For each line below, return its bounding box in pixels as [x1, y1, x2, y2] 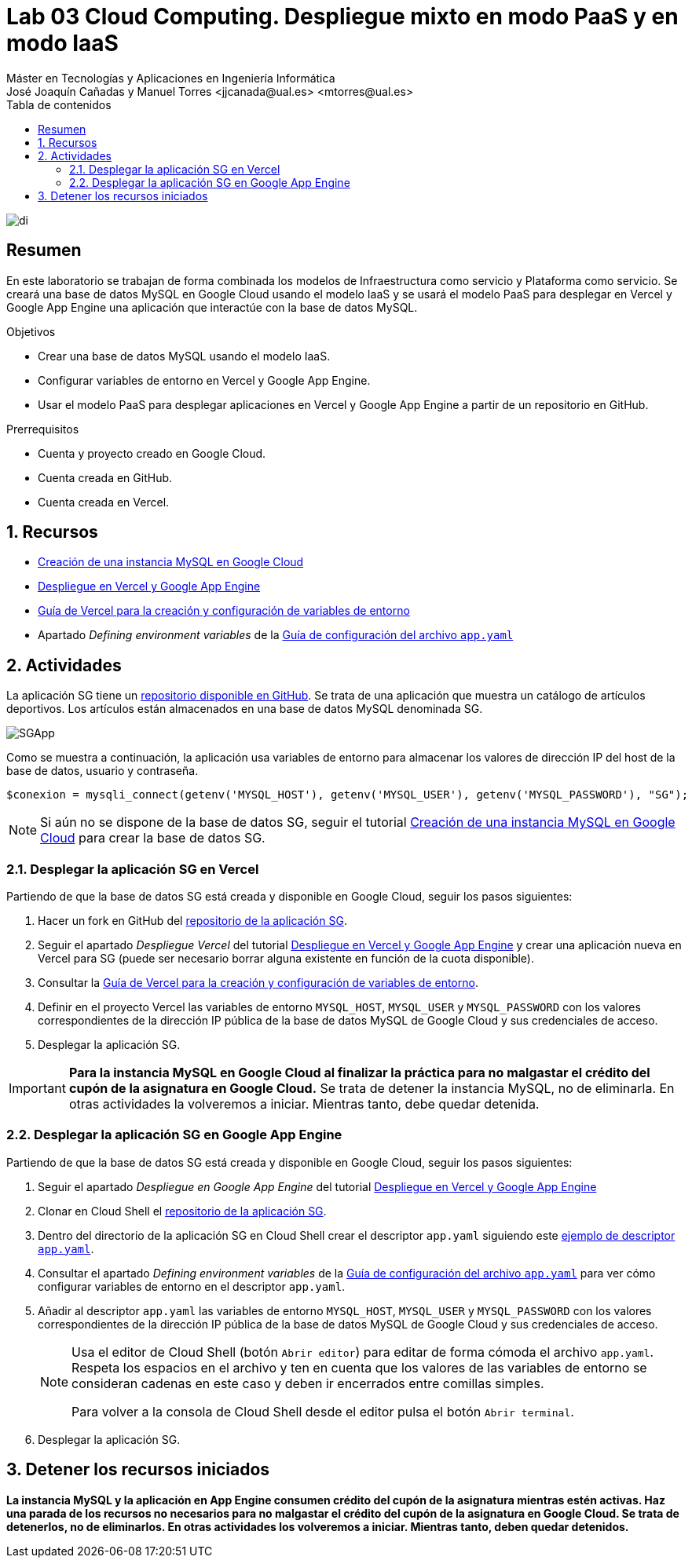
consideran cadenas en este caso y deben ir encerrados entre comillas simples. [71, 1375, 544, 1391]
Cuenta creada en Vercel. [38, 495, 170, 509]
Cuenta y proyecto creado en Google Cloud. [38, 446, 266, 460]
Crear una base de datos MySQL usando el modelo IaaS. [38, 349, 331, 363]
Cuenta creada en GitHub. [38, 470, 173, 484]
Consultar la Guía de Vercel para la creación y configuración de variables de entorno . [38, 976, 478, 990]
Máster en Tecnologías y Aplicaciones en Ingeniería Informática [6, 71, 335, 85]
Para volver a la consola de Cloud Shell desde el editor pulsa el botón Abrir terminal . [71, 1403, 574, 1420]
